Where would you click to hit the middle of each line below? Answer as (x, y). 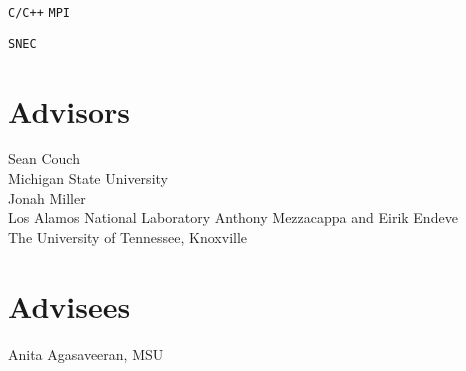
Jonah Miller (47, 197)
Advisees (69, 305)
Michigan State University (88, 178)
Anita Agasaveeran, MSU (86, 353)
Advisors (69, 110)
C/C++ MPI (39, 13)
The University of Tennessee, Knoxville (128, 236)
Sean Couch (44, 158)
